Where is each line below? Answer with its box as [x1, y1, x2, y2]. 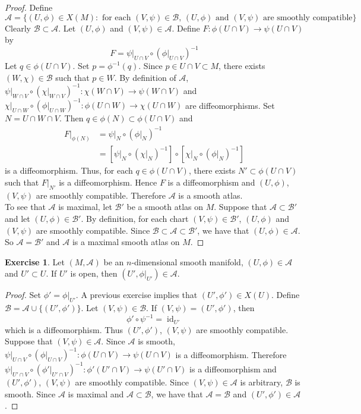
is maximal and [68, 387, 124, 400]
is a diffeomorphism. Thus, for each [5, 164, 133, 177]
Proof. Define [5, 1, 53, 13]
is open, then [70, 267, 118, 280]
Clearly [5, 21, 31, 34]
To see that [5, 200, 46, 213]
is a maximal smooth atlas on [72, 236, 180, 248]
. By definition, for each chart [81, 212, 189, 225]
